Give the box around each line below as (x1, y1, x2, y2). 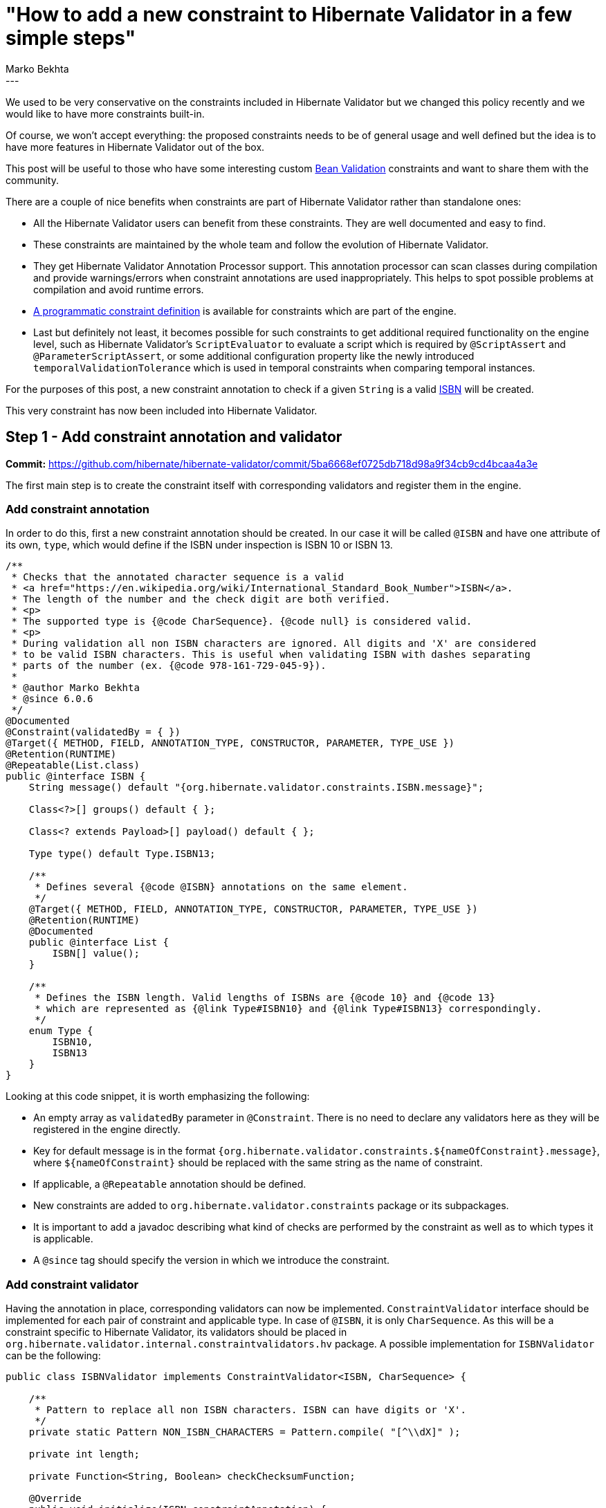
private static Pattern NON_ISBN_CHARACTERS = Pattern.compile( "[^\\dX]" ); (28, 1426, 461, 1438)
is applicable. (33, 1233, 93, 1245)
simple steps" (6, 26, 136, 50)
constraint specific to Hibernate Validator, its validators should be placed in (6, 1326, 347, 1339)
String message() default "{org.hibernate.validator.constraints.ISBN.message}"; (28, 782, 484, 793)
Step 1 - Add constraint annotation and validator (6, 428, 342, 446)
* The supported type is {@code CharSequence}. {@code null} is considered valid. (11, 616, 472, 627)
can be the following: (6, 1350, 101, 1362)
